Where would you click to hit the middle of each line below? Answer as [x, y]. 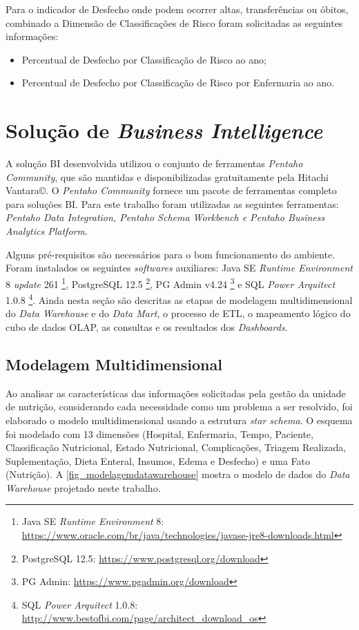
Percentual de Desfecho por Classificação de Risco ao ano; [144, 59]
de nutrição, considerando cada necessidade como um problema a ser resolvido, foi [179, 407]
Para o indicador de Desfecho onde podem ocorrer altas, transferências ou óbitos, [177, 9]
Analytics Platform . [47, 231]
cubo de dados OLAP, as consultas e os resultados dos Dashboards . [147, 326]
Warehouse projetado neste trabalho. [83, 487]
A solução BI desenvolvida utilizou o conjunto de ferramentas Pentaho [154, 163]
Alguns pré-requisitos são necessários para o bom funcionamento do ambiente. [171, 254]
